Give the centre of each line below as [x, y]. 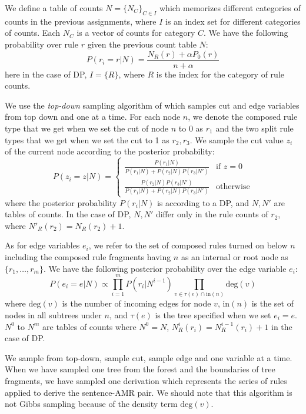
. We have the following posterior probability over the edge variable [165, 268]
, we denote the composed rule [243, 117]
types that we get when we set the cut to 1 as [87, 139]
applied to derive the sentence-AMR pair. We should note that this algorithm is [149, 392]
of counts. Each [32, 33]
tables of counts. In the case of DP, [68, 214]
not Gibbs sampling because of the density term [91, 404]
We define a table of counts [54, 8]
